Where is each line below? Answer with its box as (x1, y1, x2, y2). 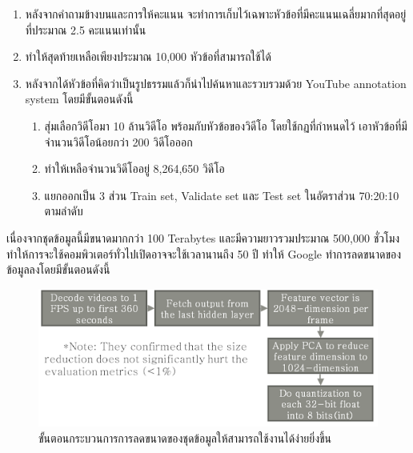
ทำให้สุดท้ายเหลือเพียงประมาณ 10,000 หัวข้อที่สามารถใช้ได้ (25, 48, 271, 65)
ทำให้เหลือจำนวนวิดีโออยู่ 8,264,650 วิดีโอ (44, 160, 225, 177)
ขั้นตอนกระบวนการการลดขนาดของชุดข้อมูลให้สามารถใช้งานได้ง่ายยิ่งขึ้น (38, 429, 332, 446)
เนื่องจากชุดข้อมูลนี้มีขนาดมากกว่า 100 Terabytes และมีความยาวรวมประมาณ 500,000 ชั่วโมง (6, 229, 400, 246)
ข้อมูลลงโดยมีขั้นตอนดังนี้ (6, 261, 110, 278)
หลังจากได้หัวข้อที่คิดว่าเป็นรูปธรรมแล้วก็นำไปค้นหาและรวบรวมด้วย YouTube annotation (25, 74, 407, 91)
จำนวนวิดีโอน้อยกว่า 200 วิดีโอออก (44, 133, 193, 150)
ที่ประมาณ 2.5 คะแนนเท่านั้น (25, 21, 146, 38)
